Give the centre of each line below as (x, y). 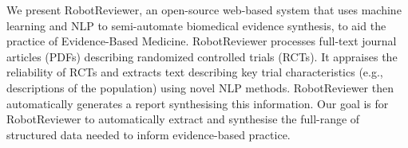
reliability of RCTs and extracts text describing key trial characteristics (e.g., (195, 72)
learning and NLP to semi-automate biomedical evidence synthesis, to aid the (196, 25)
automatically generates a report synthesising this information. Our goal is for (198, 103)
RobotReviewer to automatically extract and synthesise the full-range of (183, 119)
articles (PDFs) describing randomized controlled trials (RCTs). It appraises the (202, 56)
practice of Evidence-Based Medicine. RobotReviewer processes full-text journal (202, 41)
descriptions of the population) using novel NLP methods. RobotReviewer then (200, 87)
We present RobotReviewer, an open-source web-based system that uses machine (204, 10)
